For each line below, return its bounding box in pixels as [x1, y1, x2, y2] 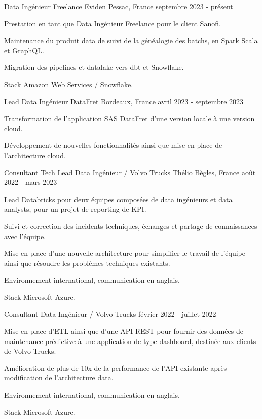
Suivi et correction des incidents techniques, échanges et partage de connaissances [4, 220, 257, 231]
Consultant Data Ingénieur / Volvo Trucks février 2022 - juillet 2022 [4, 309, 216, 319]
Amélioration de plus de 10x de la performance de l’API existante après [4, 362, 227, 373]
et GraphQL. [4, 45, 44, 55]
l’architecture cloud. [4, 149, 66, 160]
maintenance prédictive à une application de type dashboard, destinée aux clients [4, 335, 256, 346]
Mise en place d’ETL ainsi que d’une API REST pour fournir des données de [4, 326, 243, 336]
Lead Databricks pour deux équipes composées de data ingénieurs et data [4, 194, 233, 204]
